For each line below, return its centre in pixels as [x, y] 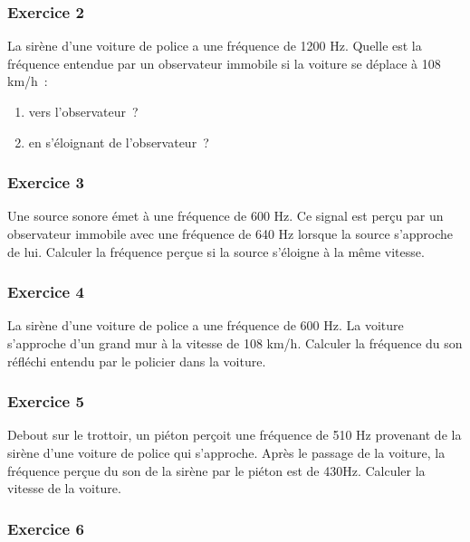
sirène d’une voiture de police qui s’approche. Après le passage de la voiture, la [226, 452]
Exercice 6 [46, 528]
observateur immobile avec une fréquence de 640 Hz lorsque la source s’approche [230, 233]
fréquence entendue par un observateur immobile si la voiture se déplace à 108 [224, 63]
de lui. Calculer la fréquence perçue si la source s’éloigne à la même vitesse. [216, 251]
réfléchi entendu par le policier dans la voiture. [137, 361]
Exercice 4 [46, 292]
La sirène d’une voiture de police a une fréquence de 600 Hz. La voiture [206, 325]
